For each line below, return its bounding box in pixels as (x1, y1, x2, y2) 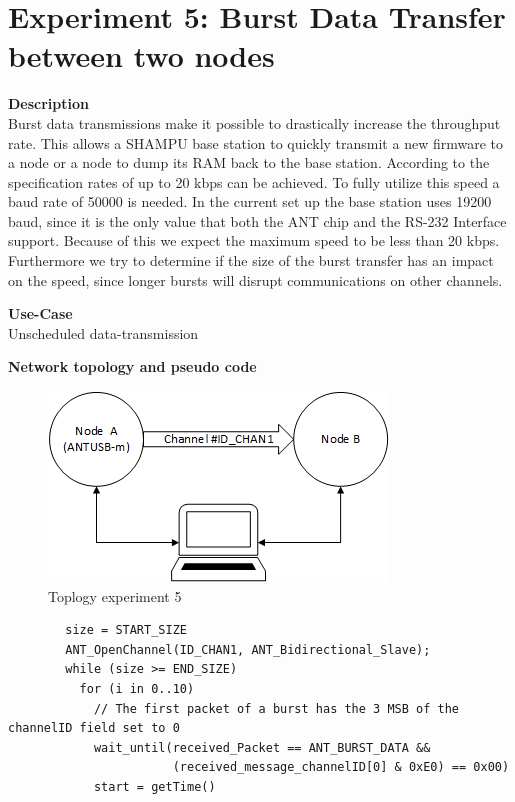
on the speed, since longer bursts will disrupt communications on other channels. (8, 269, 503, 290)
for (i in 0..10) (79, 682, 195, 696)
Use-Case (8, 303, 73, 324)
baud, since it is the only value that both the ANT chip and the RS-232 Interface (8, 210, 507, 231)
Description (8, 93, 90, 114)
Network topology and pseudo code (8, 356, 257, 377)
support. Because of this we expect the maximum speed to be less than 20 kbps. (8, 230, 500, 251)
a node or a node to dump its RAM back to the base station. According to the (8, 152, 490, 173)
